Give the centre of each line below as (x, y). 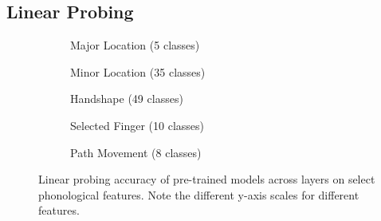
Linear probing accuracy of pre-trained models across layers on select (207, 179)
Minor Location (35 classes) (138, 71)
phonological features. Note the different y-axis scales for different (199, 194)
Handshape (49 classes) (127, 99)
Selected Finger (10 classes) (137, 125)
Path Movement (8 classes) (136, 152)
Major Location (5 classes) (135, 45)
